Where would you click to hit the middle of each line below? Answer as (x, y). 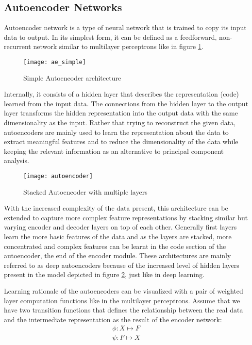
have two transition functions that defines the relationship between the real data (124, 310)
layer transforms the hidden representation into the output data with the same (121, 113)
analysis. (17, 160)
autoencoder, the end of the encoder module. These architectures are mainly (118, 255)
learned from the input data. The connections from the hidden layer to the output (126, 103)
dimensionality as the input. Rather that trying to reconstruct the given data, (120, 123)
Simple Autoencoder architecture (72, 77)
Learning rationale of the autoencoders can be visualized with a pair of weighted (124, 290)
